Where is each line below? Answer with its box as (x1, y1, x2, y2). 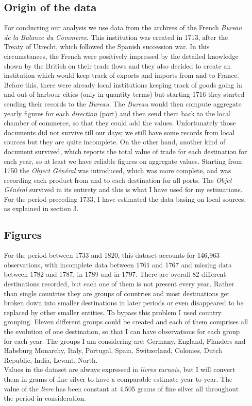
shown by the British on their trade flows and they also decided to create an (4, 60, 231, 71)
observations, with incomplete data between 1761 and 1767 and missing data (4, 259, 232, 269)
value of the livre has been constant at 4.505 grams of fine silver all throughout (4, 383, 239, 393)
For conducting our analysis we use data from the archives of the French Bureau (4, 22, 242, 33)
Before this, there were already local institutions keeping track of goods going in (4, 79, 242, 89)
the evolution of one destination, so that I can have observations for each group (4, 326, 240, 336)
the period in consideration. (4, 393, 86, 403)
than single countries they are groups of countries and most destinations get (4, 288, 230, 298)
